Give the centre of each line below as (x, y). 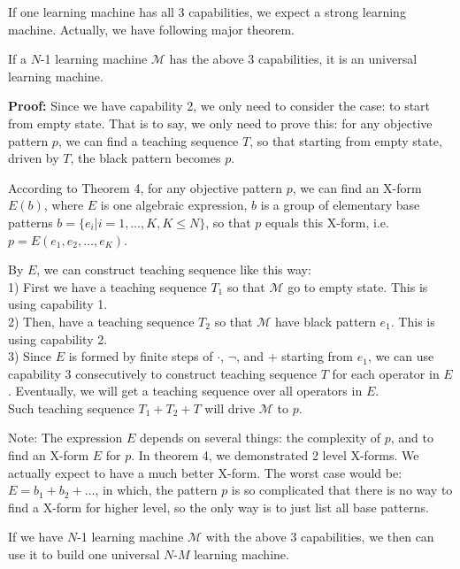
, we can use (401, 356)
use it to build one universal (84, 554)
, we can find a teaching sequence (148, 140)
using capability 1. (58, 304)
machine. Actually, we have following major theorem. (152, 29)
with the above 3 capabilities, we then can (320, 537)
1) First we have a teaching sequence (107, 286)
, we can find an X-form (357, 187)
